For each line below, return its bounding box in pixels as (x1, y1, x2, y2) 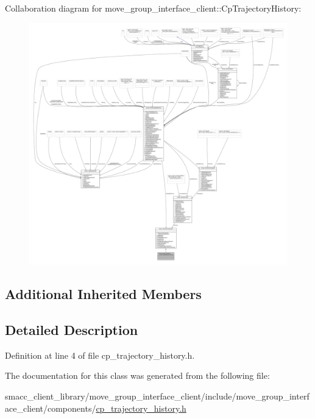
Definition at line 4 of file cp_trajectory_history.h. (5, 348, 195, 361)
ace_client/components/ (5, 401, 96, 414)
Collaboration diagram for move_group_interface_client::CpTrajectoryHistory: (5, 2, 302, 14)
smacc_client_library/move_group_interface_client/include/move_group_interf (5, 390, 310, 403)
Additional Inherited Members (5, 284, 202, 303)
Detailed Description (5, 320, 138, 339)
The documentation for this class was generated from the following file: (5, 369, 270, 382)
